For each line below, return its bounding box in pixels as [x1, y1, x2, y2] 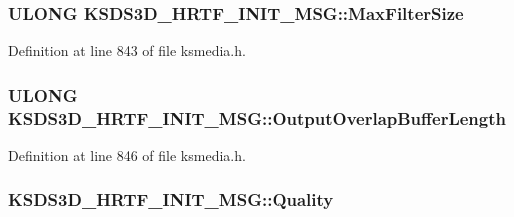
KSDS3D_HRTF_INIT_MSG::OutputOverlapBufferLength [8, 105, 506, 130]
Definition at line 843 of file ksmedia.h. [8, 40, 246, 61]
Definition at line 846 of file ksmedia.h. [8, 144, 246, 165]
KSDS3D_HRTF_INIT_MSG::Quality [8, 187, 334, 212]
